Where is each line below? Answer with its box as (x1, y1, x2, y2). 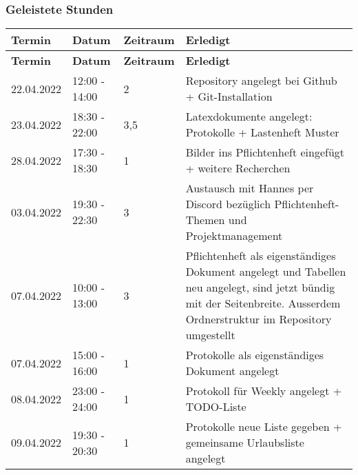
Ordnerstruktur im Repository (185, 311, 332, 327)
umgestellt (185, 327, 235, 343)
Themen (185, 212, 225, 228)
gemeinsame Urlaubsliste (185, 434, 304, 451)
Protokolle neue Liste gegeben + (185, 418, 342, 435)
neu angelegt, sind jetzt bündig (185, 279, 335, 296)
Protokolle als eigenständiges (185, 347, 324, 363)
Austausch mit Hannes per (185, 180, 314, 196)
